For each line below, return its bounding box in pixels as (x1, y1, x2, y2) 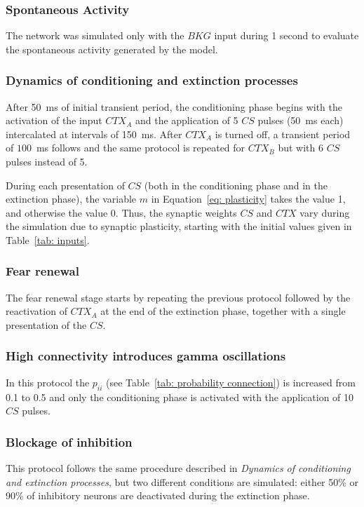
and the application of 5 (135, 113, 238, 128)
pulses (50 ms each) (257, 113, 344, 128)
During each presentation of (6, 177, 125, 192)
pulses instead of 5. (6, 154, 88, 168)
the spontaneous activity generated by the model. (6, 41, 218, 56)
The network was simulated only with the (6, 28, 184, 43)
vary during (299, 205, 350, 219)
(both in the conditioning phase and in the (144, 177, 328, 192)
